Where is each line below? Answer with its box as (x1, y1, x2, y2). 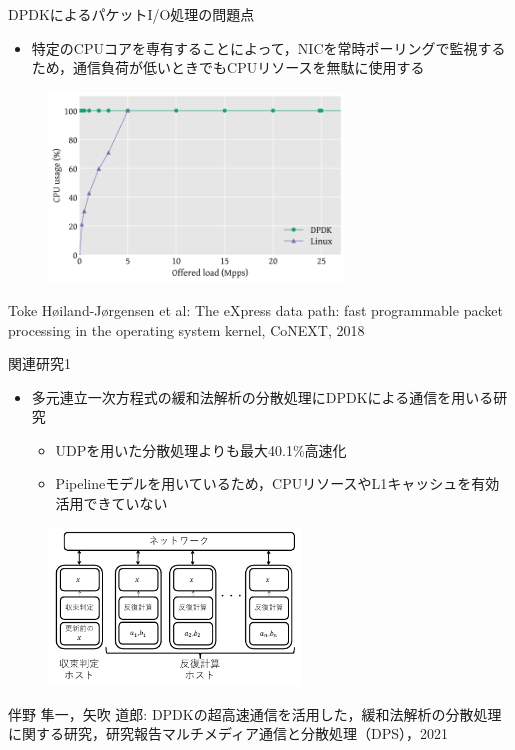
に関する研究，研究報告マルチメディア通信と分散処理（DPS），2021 (8, 723, 449, 744)
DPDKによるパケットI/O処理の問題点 (8, 4, 255, 24)
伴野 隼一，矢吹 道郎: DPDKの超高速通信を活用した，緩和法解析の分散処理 (8, 703, 502, 724)
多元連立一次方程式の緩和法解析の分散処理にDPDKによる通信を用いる (31, 386, 494, 407)
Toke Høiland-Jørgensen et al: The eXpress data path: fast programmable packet (8, 299, 503, 320)
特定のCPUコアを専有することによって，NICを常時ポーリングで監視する (31, 37, 506, 58)
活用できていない (55, 493, 168, 514)
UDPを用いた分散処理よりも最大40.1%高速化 (55, 439, 347, 460)
